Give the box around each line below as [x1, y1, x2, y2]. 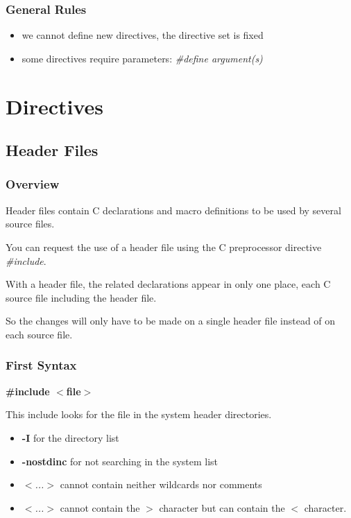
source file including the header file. [6, 290, 157, 304]
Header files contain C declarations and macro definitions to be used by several [6, 202, 341, 217]
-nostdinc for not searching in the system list [22, 454, 219, 468]
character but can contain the [159, 500, 285, 515]
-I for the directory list [22, 430, 119, 444]
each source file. [6, 327, 73, 341]
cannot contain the [60, 500, 140, 515]
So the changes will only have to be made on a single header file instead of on [6, 313, 336, 328]
